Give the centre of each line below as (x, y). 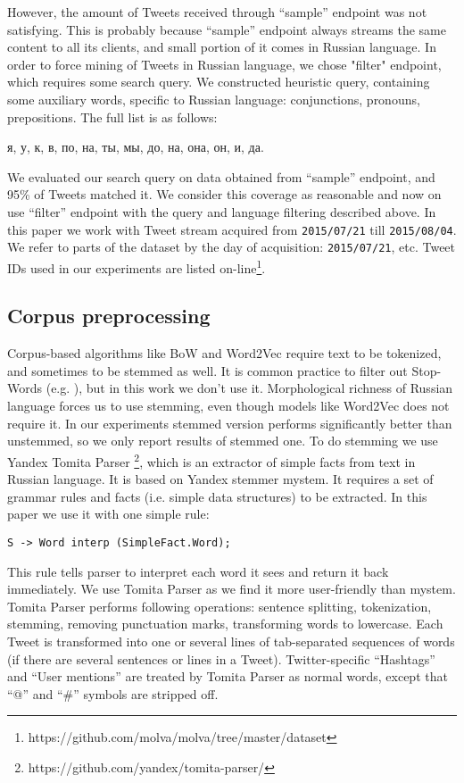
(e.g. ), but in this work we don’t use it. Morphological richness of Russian (249, 388)
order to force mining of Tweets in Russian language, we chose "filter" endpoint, (224, 64)
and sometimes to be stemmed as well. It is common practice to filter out (207, 370)
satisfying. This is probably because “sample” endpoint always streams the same (227, 29)
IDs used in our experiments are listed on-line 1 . (137, 266)
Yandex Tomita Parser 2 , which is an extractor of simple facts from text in (211, 460)
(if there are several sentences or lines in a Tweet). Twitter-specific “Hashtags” (221, 658)
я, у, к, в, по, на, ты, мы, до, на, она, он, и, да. (136, 147)
